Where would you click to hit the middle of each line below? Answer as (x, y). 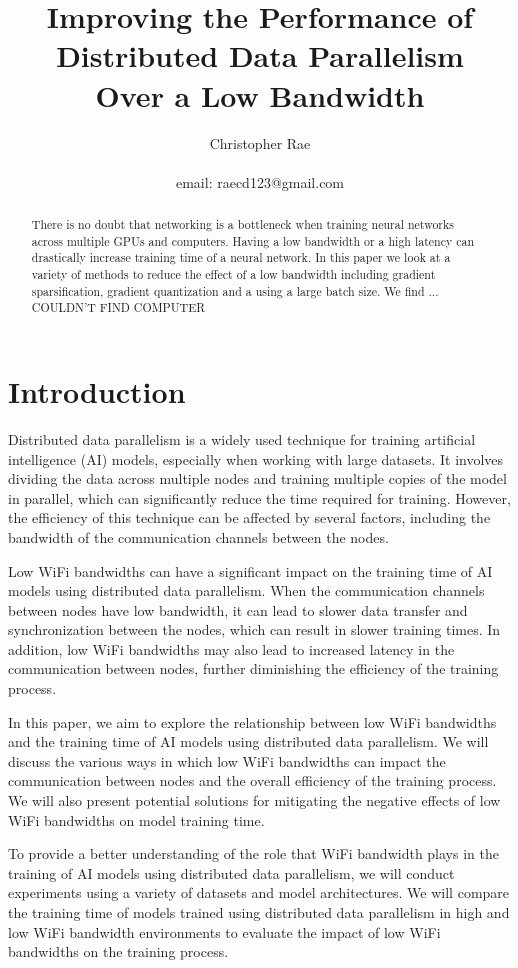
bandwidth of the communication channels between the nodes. (198, 536)
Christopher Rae (260, 142)
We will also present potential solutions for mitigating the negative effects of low (254, 800)
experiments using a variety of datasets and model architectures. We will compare (259, 892)
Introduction (97, 391)
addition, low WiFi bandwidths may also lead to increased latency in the (231, 648)
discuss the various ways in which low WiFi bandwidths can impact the (227, 760)
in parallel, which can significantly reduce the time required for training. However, (259, 497)
